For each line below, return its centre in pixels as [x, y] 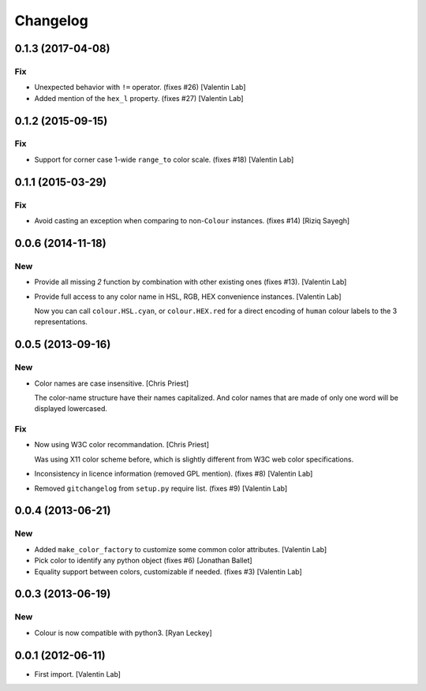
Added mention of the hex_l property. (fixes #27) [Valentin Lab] [139, 98]
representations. [61, 322]
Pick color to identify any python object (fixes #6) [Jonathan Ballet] [143, 561]
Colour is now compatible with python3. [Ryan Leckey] [123, 633]
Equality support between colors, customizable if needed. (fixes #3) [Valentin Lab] [168, 571]
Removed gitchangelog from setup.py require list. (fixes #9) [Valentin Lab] [161, 488]
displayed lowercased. [71, 409]
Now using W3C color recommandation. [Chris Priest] [121, 445]
